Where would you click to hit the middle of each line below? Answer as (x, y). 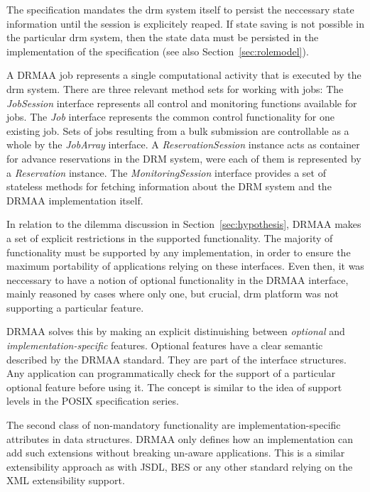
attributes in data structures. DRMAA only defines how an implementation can (180, 438)
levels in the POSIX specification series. (93, 401)
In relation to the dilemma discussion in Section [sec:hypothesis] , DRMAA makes (184, 224)
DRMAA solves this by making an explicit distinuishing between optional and (176, 331)
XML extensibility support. (66, 480)
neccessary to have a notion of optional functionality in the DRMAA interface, (178, 279)
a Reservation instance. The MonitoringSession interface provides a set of (166, 172)
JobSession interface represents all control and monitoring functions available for (182, 103)
